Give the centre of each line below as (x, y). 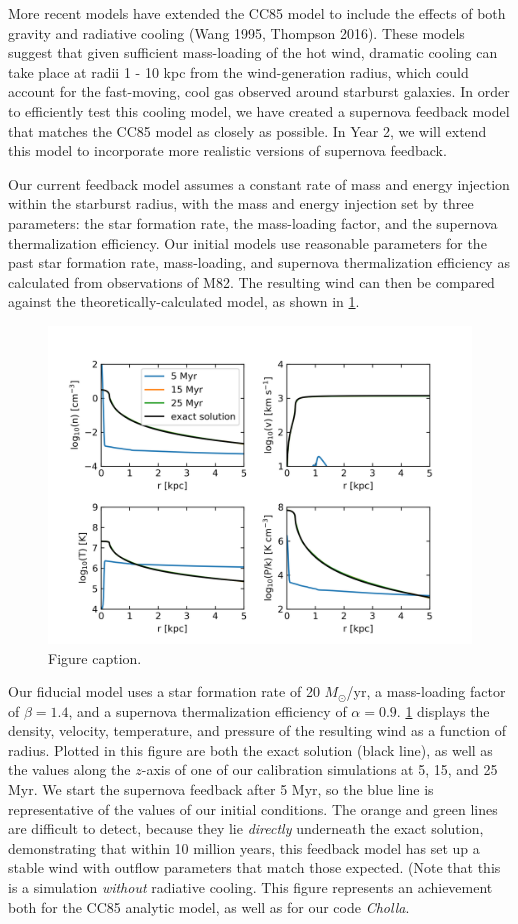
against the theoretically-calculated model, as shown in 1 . (184, 301)
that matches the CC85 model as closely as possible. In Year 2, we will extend (247, 130)
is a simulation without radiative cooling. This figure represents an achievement (250, 887)
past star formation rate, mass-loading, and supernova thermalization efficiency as (259, 262)
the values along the (69, 769)
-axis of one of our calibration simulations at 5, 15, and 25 (319, 769)
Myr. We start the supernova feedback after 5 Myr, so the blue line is (221, 789)
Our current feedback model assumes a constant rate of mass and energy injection (259, 183)
